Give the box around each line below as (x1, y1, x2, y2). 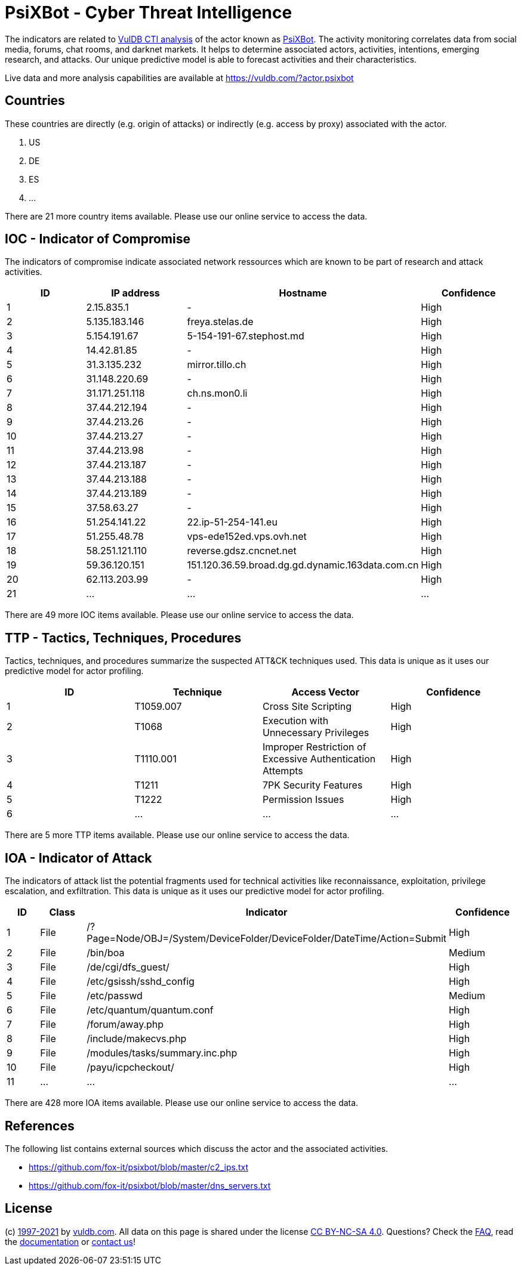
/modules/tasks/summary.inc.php (87, 1047, 238, 1059)
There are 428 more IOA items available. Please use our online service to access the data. (5, 1098, 359, 1108)
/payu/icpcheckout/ (87, 1061, 174, 1074)
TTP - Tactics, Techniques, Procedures (5, 630, 242, 645)
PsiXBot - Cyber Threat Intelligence (5, 2, 292, 23)
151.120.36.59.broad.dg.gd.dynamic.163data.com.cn (187, 559, 419, 571)
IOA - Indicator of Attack (5, 850, 152, 866)
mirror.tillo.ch (187, 359, 246, 371)
